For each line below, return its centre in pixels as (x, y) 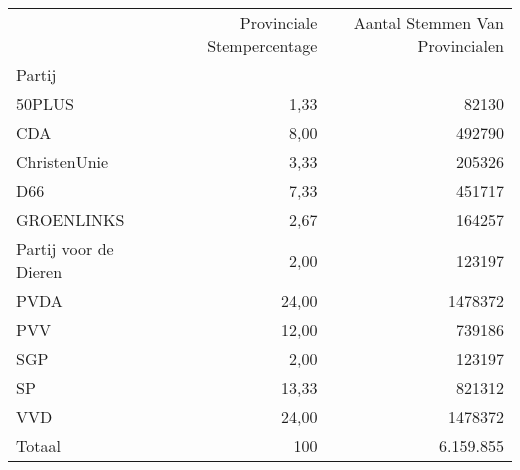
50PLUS (45, 103)
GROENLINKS (70, 219)
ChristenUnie (62, 161)
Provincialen (460, 45)
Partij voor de (65, 248)
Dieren (39, 271)
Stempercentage (262, 45)
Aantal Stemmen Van (428, 22)
